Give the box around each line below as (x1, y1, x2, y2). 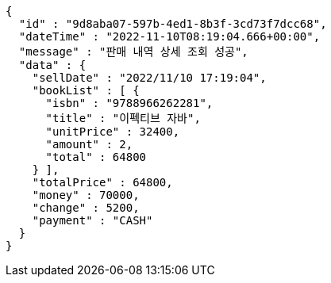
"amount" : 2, (45, 138, 133, 151)
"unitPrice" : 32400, (45, 125, 180, 138)
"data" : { (18, 59, 87, 71)
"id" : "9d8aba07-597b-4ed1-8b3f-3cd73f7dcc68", (18, 17, 327, 30)
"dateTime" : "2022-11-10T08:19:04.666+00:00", (18, 30, 321, 43)
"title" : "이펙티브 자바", (45, 112, 201, 124)
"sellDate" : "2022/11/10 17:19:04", (32, 71, 267, 84)
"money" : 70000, (32, 189, 140, 201)
